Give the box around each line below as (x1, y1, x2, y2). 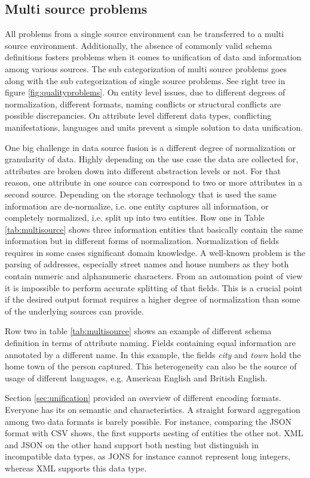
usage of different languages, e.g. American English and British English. (5, 371, 268, 384)
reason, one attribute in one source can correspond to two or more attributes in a (5, 176, 302, 189)
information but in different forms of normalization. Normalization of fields (5, 235, 279, 247)
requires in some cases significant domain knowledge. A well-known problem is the (5, 246, 305, 258)
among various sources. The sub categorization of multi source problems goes (5, 62, 287, 75)
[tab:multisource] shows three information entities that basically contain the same (5, 223, 303, 235)
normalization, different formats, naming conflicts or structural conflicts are (5, 97, 281, 110)
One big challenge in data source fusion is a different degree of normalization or (5, 141, 296, 153)
